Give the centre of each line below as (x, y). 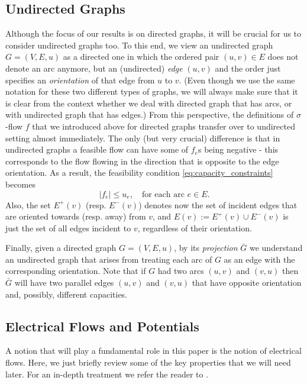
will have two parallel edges (64, 283)
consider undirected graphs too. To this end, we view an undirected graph (139, 45)
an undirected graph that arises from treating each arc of (109, 259)
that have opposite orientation (247, 283)
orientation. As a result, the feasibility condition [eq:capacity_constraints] (139, 172)
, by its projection (206, 248)
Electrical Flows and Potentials (102, 326)
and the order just (248, 68)
